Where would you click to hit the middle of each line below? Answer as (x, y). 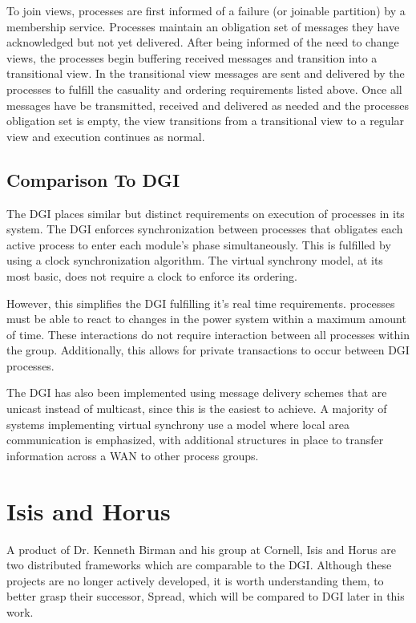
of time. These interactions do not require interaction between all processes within (208, 334)
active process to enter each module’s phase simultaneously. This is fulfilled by (199, 244)
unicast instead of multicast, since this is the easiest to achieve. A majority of (197, 409)
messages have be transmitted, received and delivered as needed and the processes (208, 105)
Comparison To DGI (93, 179)
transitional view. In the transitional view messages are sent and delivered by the (206, 73)
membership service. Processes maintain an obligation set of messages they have (203, 26)
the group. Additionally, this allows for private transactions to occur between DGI (208, 350)
